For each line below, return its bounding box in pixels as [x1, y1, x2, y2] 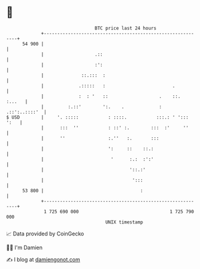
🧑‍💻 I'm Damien [6, 244, 43, 251]
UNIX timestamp [105, 219, 144, 225]
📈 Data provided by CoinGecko [6, 230, 84, 237]
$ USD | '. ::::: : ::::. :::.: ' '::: [6, 114, 189, 120]
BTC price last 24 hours [95, 25, 157, 31]
